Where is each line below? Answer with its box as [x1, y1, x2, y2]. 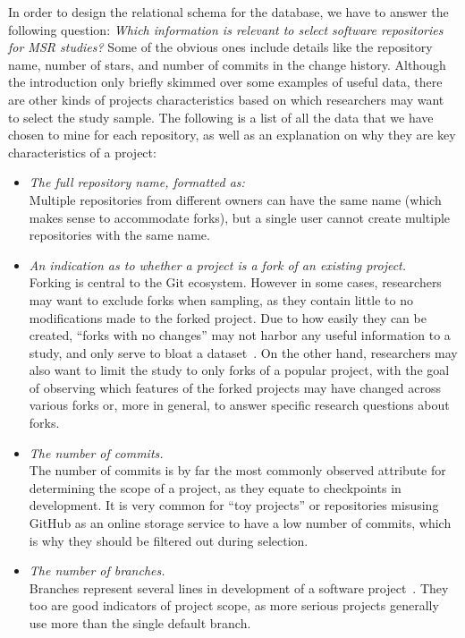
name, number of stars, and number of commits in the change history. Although [8, 55, 446, 73]
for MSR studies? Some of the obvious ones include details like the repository [8, 38, 433, 56]
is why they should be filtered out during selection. [29, 531, 309, 549]
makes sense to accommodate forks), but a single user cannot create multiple [29, 208, 451, 226]
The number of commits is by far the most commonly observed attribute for [29, 461, 446, 480]
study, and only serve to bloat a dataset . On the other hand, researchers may [29, 343, 458, 362]
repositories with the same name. [29, 225, 210, 244]
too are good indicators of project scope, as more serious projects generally [29, 596, 439, 615]
